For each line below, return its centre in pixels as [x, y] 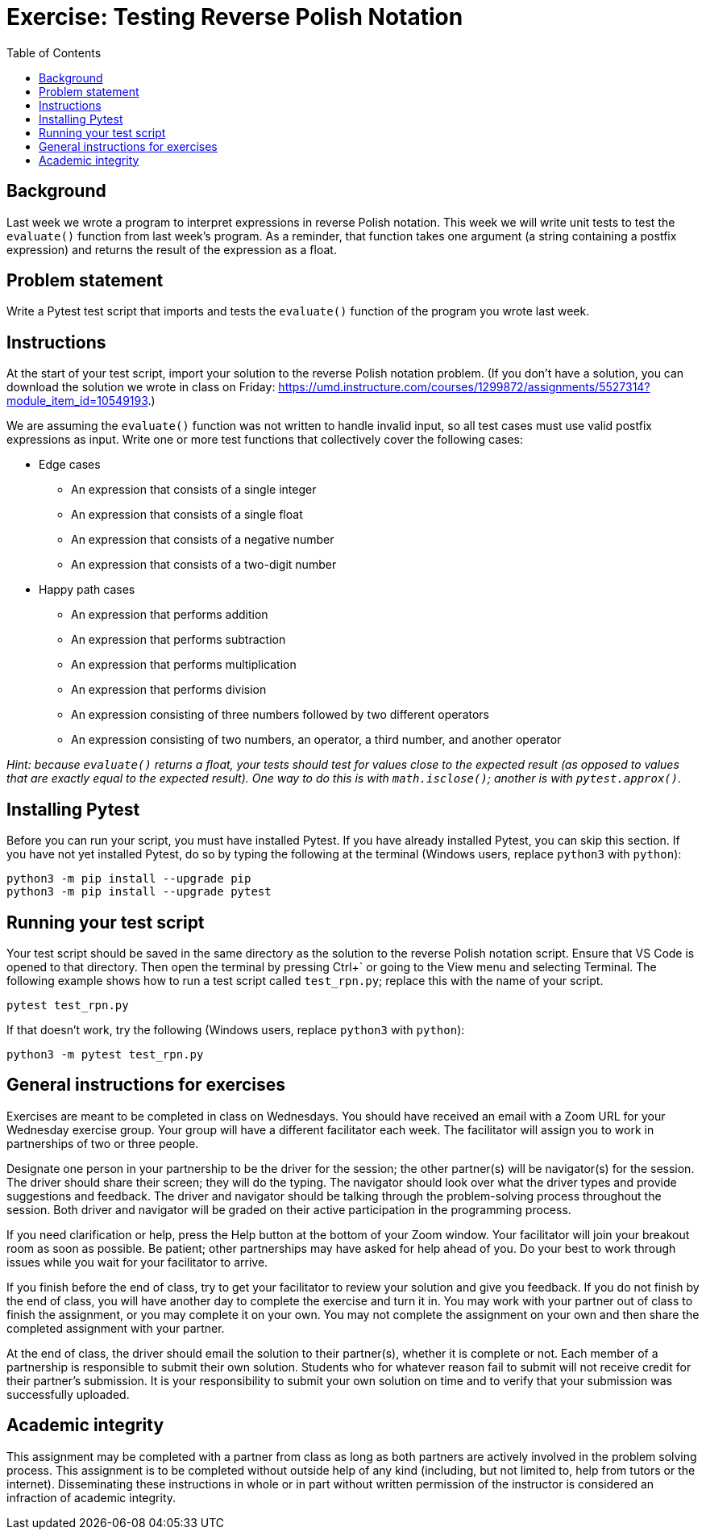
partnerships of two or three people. [103, 1143]
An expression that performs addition [170, 615]
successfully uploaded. [68, 1394]
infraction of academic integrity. [91, 1497]
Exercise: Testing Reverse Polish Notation [235, 17]
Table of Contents [54, 52]
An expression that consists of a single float [187, 515]
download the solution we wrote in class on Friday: [141, 387]
